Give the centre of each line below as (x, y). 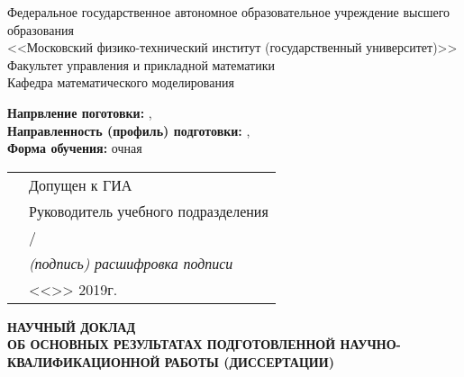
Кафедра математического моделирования (121, 82)
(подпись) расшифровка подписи (131, 263)
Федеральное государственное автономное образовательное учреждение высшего (229, 12)
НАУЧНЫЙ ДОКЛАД (72, 326)
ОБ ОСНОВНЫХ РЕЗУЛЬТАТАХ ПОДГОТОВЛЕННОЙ (172, 344)
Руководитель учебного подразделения (149, 211)
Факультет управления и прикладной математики (141, 64)
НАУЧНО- (370, 344)
